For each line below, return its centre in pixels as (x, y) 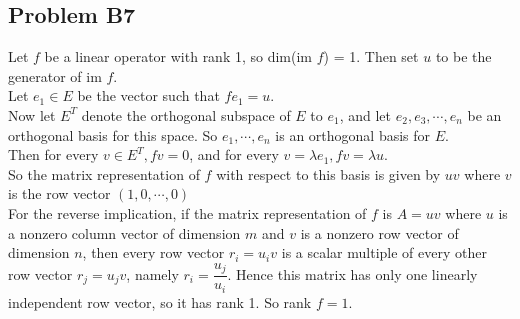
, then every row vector (153, 252)
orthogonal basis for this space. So (113, 134)
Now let (32, 114)
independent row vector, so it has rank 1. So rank (160, 301)
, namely (152, 273)
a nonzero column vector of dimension (124, 232)
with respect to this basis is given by (328, 173)
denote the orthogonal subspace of (186, 114)
